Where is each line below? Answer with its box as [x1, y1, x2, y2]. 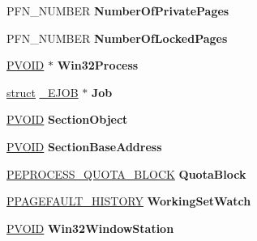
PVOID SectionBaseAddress [6, 137, 162, 154]
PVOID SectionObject [6, 111, 128, 128]
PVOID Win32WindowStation [6, 219, 174, 236]
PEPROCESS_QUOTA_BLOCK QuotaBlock [6, 165, 246, 182]
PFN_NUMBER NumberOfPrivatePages [6, 2, 229, 19]
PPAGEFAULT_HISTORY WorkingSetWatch [6, 192, 251, 209]
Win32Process [57, 57, 139, 74]
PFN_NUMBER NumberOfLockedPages [6, 29, 228, 46]
